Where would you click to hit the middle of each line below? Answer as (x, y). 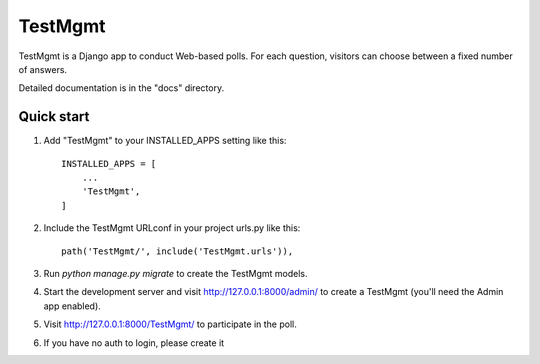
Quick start (54, 116)
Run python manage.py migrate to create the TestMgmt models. (175, 273)
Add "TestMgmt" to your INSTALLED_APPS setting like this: (165, 141)
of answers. (43, 69)
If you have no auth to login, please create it (134, 342)
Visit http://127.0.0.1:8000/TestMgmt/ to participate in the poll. (170, 324)
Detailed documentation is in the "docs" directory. (121, 88)
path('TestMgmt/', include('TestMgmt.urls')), (177, 251)
